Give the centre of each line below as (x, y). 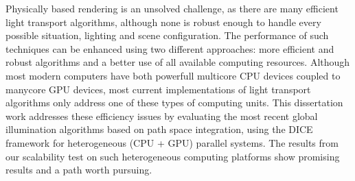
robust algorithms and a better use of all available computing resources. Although (178, 62)
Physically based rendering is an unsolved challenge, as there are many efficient (172, 8)
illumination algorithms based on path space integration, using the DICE (159, 129)
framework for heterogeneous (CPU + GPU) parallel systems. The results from (172, 142)
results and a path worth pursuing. (79, 170)
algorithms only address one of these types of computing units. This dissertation (174, 102)
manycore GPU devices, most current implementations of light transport (158, 89)
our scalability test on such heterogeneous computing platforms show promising (173, 156)
